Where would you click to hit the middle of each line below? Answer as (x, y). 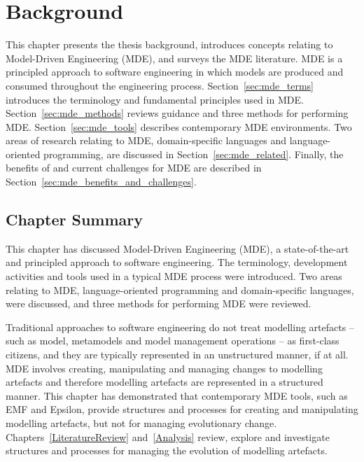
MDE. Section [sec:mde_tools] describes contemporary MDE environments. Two (179, 126)
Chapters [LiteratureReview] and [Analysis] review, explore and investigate (168, 436)
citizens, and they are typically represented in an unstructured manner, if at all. (177, 355)
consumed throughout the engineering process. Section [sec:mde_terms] (160, 85)
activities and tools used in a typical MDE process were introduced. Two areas (174, 276)
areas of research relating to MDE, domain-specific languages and (146, 140)
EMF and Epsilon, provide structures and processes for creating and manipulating (182, 409)
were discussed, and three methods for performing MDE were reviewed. (159, 303)
